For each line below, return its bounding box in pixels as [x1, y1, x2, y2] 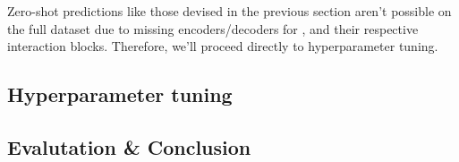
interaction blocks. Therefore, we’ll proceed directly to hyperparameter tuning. [7, 37, 438, 55]
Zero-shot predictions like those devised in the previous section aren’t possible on [7, 2, 452, 20]
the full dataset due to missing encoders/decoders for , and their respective [7, 19, 419, 38]
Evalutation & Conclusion [7, 132, 251, 160]
